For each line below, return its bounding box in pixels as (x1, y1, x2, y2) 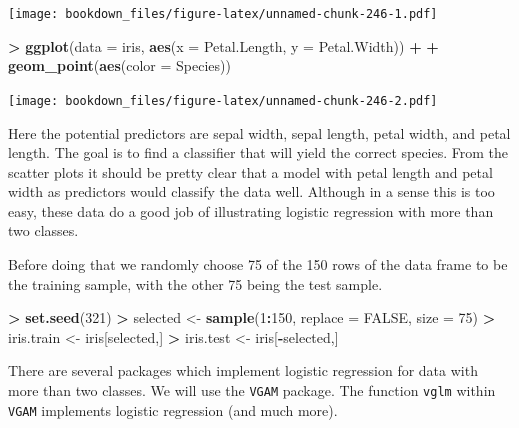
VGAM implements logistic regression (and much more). (8, 399, 338, 420)
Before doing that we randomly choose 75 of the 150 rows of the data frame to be (8, 254, 508, 275)
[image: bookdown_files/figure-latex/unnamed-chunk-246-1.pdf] (8, 7, 438, 21)
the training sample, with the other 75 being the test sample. (8, 273, 383, 294)
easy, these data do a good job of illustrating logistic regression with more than (8, 200, 494, 221)
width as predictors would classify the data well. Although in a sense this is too (8, 181, 495, 202)
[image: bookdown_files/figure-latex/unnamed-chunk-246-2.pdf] (8, 93, 438, 108)
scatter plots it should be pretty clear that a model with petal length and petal (8, 161, 493, 182)
